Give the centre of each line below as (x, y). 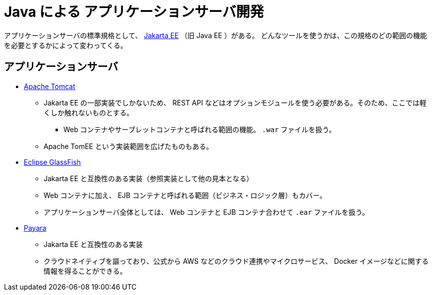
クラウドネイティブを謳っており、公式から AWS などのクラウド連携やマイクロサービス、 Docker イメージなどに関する (236, 261)
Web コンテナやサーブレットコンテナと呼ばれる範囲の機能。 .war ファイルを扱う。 (200, 129)
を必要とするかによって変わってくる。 (66, 45)
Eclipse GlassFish (53, 162)
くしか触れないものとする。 (89, 112)
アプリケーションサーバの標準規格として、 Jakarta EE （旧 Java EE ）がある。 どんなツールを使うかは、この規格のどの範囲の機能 (216, 35)
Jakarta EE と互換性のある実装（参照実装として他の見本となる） (149, 178)
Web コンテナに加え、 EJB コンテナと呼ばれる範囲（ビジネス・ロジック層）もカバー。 (185, 195)
